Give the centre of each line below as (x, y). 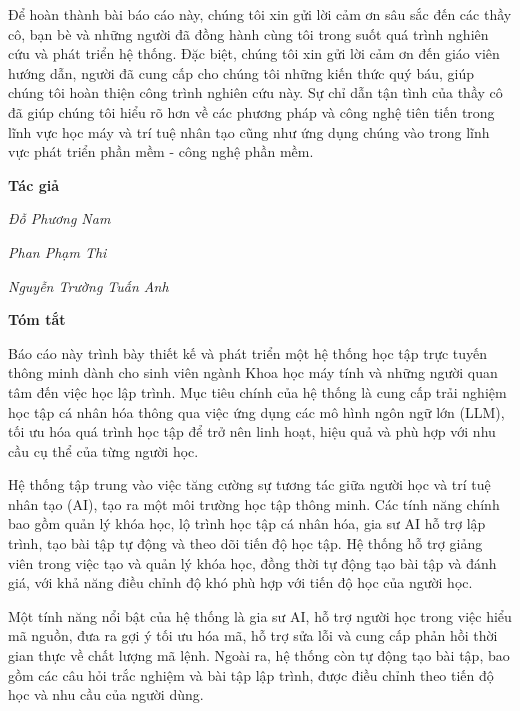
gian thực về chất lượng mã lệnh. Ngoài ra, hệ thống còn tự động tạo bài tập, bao (259, 655)
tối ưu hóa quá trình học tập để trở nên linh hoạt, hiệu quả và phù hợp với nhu (252, 431)
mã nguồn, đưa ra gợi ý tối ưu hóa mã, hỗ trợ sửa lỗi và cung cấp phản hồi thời (253, 635)
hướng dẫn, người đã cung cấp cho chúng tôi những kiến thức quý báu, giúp (241, 72)
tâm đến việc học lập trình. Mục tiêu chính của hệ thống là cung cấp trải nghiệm (257, 391)
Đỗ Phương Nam (59, 218)
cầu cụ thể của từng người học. (103, 450)
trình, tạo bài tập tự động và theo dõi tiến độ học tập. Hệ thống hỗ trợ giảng (245, 543)
